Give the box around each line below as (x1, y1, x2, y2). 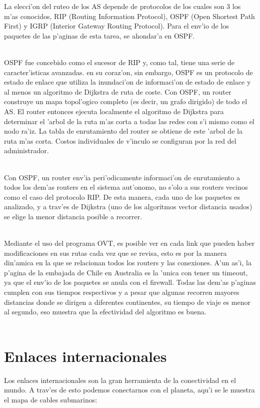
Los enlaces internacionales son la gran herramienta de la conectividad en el (4, 374, 236, 385)
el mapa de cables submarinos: (4, 394, 97, 404)
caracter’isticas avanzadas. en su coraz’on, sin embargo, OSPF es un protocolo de (4, 67, 253, 77)
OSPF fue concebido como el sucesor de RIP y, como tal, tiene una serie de (4, 57, 235, 67)
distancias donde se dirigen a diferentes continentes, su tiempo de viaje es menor (4, 296, 250, 307)
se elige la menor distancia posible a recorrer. (4, 211, 142, 221)
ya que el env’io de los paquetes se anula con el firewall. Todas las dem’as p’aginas (4, 277, 256, 287)
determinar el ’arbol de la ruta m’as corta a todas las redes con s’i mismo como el (4, 116, 254, 126)
